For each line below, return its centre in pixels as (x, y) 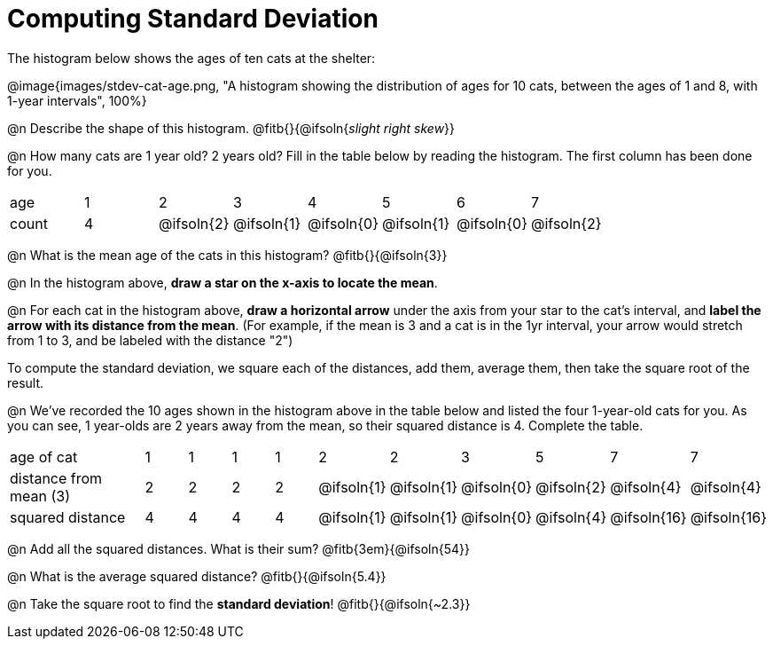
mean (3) (40, 496)
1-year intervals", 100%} (77, 100)
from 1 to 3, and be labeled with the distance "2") (150, 340)
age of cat (44, 457)
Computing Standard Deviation (193, 19)
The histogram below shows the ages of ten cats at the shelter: (191, 58)
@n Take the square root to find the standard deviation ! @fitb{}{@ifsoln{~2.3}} (239, 603)
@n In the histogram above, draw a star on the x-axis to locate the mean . (223, 282)
